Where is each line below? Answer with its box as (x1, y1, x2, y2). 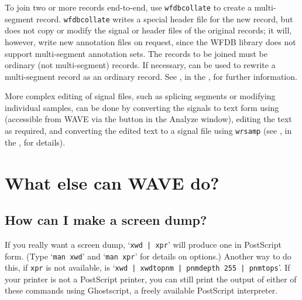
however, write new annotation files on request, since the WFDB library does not (5, 35, 296, 48)
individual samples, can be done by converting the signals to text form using (5, 101, 279, 113)
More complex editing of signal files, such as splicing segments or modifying (5, 90, 276, 102)
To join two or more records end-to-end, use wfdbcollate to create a (5, 1, 252, 13)
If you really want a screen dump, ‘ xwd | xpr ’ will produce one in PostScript (5, 238, 282, 250)
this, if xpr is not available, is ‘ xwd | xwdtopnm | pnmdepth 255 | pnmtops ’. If (5, 261, 290, 274)
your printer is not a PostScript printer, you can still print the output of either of (5, 272, 297, 285)
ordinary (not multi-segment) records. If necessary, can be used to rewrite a (5, 59, 276, 71)
